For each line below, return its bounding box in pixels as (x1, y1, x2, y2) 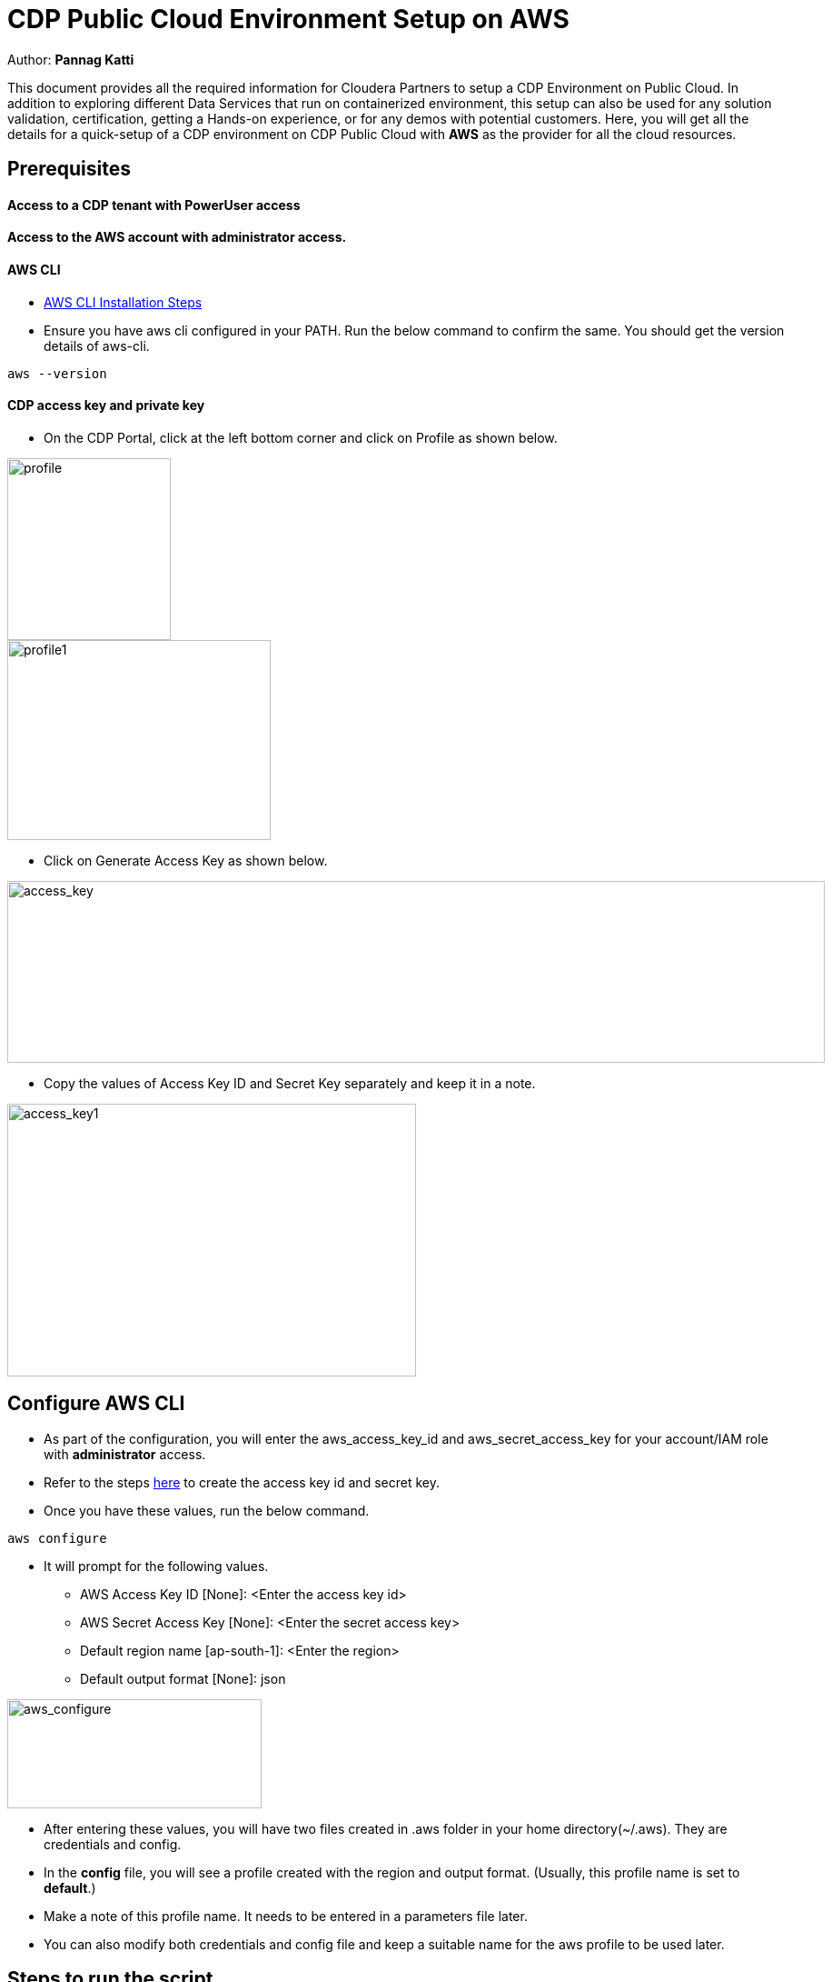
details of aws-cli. (44, 337, 150, 354)
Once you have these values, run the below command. (44, 1502, 370, 1518)
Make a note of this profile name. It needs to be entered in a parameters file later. (44, 1907, 528, 1924)
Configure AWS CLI (7, 1392, 185, 1416)
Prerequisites (7, 157, 131, 181)
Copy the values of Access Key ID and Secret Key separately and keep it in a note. (44, 1075, 536, 1091)
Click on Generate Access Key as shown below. (44, 852, 328, 868)
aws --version (7, 365, 107, 381)
